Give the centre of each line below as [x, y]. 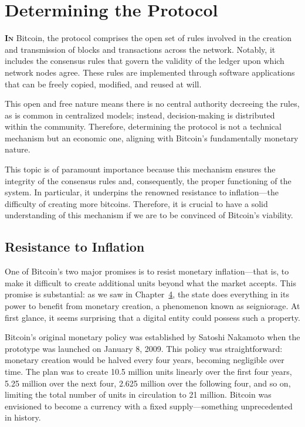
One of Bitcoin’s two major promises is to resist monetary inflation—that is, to [147, 271]
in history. [23, 417]
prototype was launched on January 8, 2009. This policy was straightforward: [144, 348]
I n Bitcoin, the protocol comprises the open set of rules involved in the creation [148, 38]
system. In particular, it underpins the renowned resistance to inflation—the [142, 192]
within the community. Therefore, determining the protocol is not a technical [143, 126]
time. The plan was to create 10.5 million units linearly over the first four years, [148, 371]
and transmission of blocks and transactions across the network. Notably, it [140, 49]
